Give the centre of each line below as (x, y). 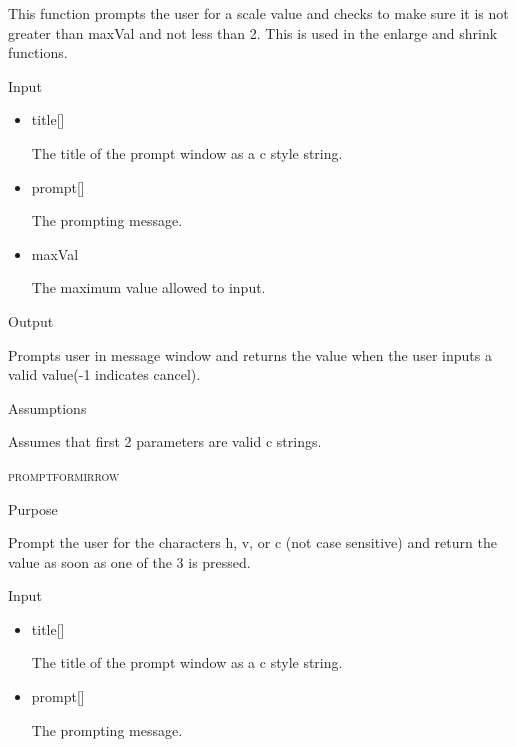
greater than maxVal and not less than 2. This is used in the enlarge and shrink (253, 32)
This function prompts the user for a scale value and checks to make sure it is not (258, 13)
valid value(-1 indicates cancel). (104, 374)
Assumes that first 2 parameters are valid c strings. (165, 441)
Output (31, 320)
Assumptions (47, 407)
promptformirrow (64, 474)
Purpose (33, 508)
